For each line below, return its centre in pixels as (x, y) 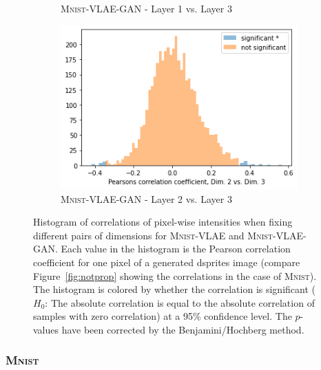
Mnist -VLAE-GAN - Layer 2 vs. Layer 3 (146, 198)
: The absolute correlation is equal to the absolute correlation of (180, 302)
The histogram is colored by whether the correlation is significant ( (174, 289)
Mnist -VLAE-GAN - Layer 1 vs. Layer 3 (146, 8)
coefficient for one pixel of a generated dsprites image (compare (167, 262)
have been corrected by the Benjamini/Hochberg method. (183, 329)
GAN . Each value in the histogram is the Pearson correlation (162, 249)
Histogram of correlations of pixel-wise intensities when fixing (163, 222)
